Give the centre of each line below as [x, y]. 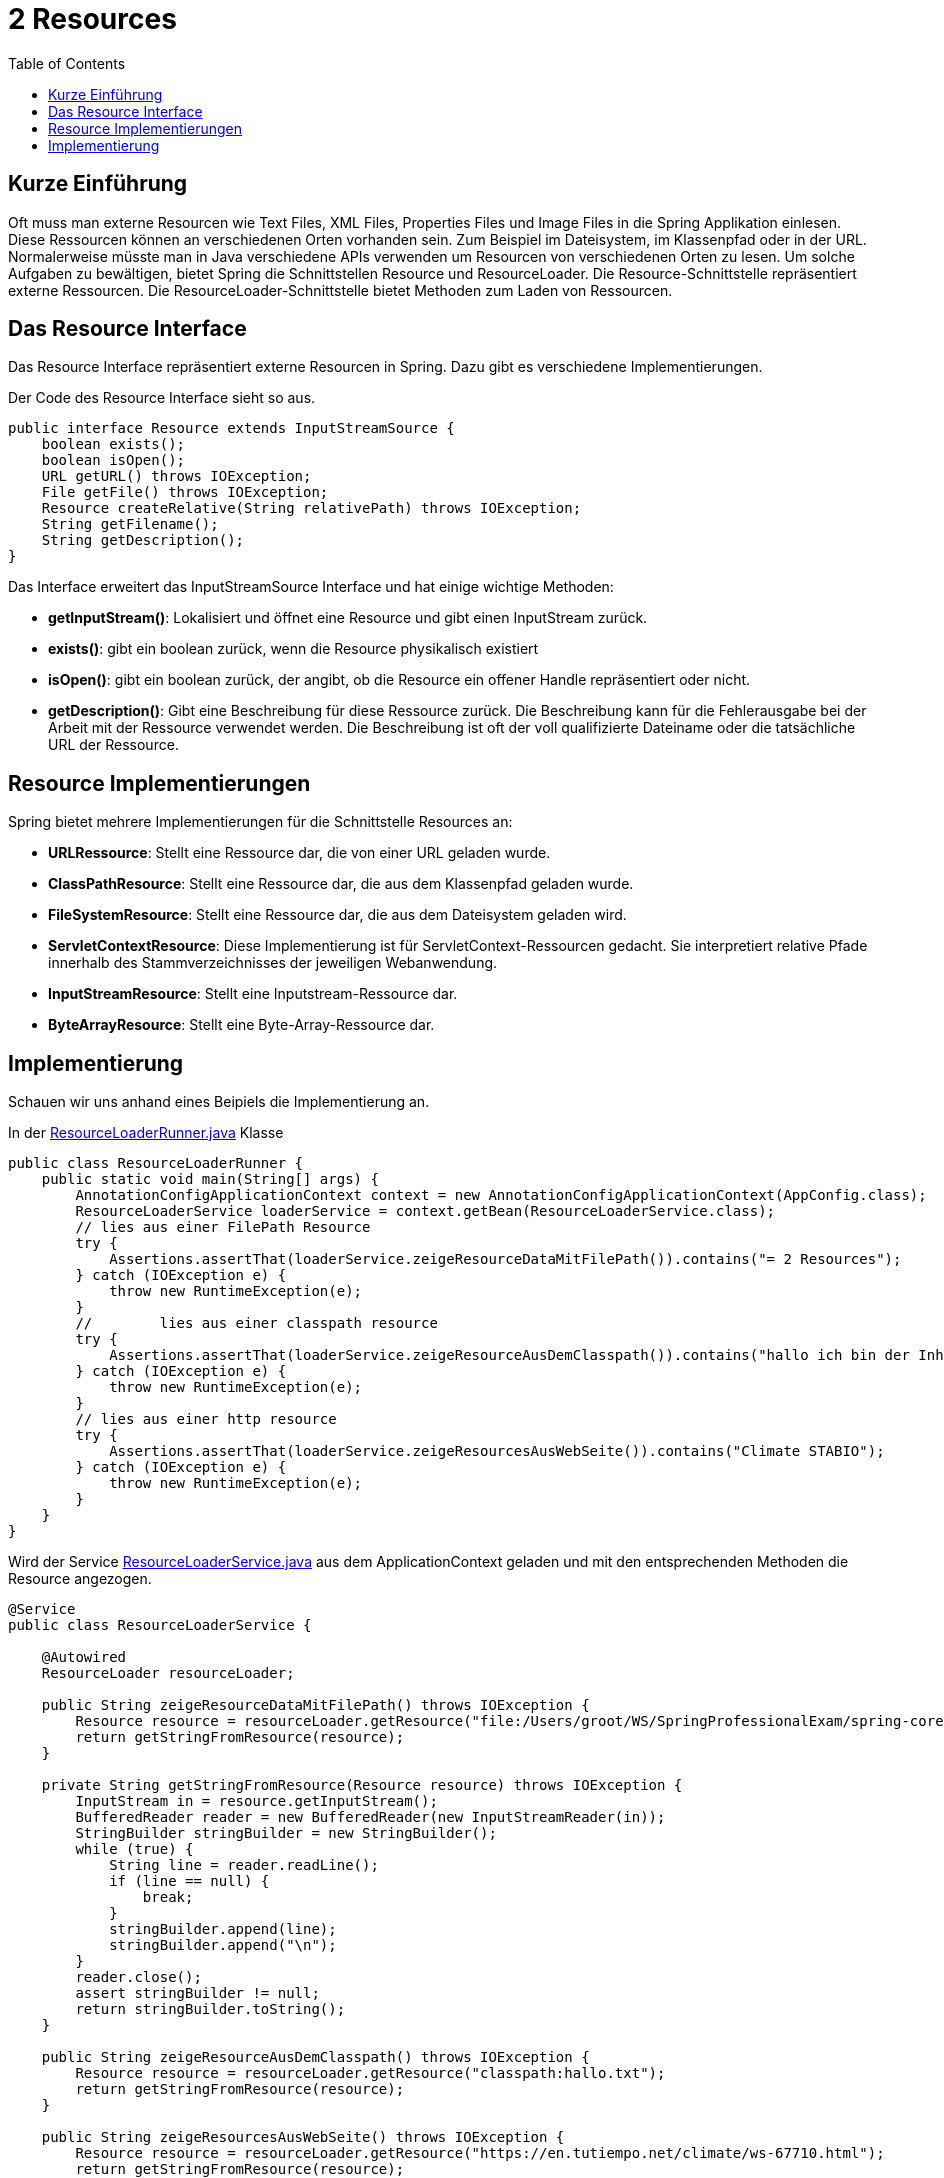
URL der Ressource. [113, 745]
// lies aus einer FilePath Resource [223, 1227]
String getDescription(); [143, 540]
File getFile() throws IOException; [185, 492]
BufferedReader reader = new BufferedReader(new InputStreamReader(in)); [370, 1817]
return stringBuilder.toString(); [210, 2009]
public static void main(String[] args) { [210, 1179]
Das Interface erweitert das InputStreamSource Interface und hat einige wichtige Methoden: [311, 587]
